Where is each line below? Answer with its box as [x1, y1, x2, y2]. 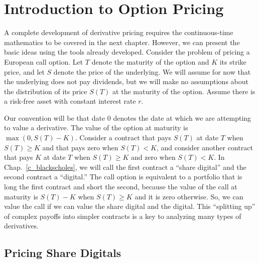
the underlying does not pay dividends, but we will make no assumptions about [4, 76, 248, 87]
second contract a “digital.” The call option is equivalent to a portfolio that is [4, 171, 242, 182]
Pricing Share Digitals [4, 245, 121, 260]
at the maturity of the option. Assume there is [112, 86, 255, 96]
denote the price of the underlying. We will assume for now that [53, 66, 251, 77]
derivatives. [4, 220, 39, 231]
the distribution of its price [4, 86, 87, 96]
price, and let [4, 66, 45, 77]
